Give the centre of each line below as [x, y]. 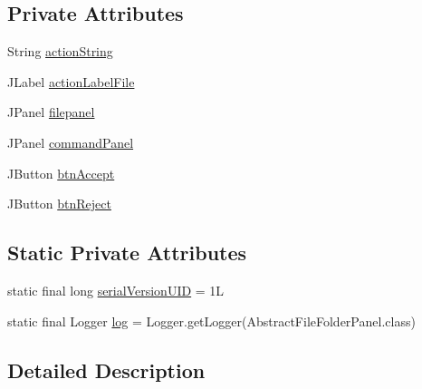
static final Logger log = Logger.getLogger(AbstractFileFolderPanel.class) [211, 321]
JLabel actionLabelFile [71, 81]
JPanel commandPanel [71, 142]
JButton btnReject [59, 204]
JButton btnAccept [61, 173]
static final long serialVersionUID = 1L [116, 290]
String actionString [60, 51]
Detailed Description [106, 370]
